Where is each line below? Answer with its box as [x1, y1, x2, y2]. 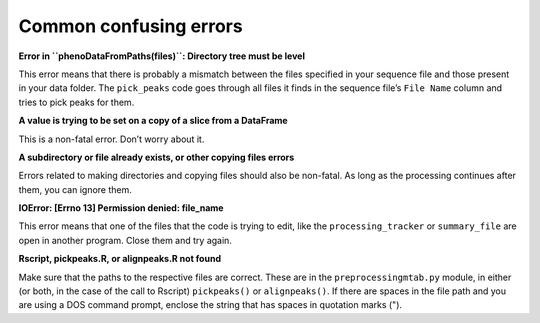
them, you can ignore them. [18, 183, 132, 195]
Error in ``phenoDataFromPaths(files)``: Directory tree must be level [18, 50, 305, 62]
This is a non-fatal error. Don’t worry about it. [18, 133, 205, 145]
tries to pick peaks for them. [18, 96, 135, 108]
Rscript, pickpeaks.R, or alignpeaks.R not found [18, 253, 222, 265]
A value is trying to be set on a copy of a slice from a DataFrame [18, 115, 289, 127]
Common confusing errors [18, 15, 244, 37]
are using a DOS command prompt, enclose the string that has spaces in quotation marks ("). [18, 299, 403, 311]
